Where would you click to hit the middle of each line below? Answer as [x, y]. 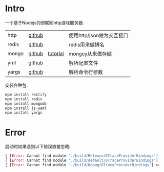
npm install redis [24, 99]
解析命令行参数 [86, 72]
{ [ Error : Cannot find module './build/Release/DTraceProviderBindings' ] [82, 156]
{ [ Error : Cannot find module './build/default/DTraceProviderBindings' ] [82, 160]
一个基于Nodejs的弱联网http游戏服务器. [45, 23]
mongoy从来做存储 [90, 53]
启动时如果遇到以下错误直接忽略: [38, 147]
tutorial [56, 53]
